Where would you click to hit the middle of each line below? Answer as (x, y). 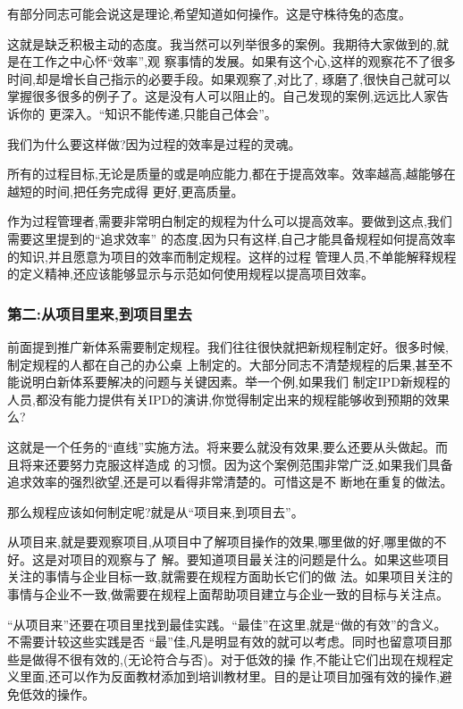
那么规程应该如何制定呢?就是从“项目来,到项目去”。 (156, 511)
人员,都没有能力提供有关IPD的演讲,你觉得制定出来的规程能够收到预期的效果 (229, 399)
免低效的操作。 (51, 694)
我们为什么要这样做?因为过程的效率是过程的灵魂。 (154, 143)
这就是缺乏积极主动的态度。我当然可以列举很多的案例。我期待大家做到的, (222, 43)
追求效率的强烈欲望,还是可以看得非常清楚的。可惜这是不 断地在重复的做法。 (230, 482)
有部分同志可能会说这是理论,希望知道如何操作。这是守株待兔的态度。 (209, 13)
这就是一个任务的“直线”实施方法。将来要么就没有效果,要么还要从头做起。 (222, 446)
